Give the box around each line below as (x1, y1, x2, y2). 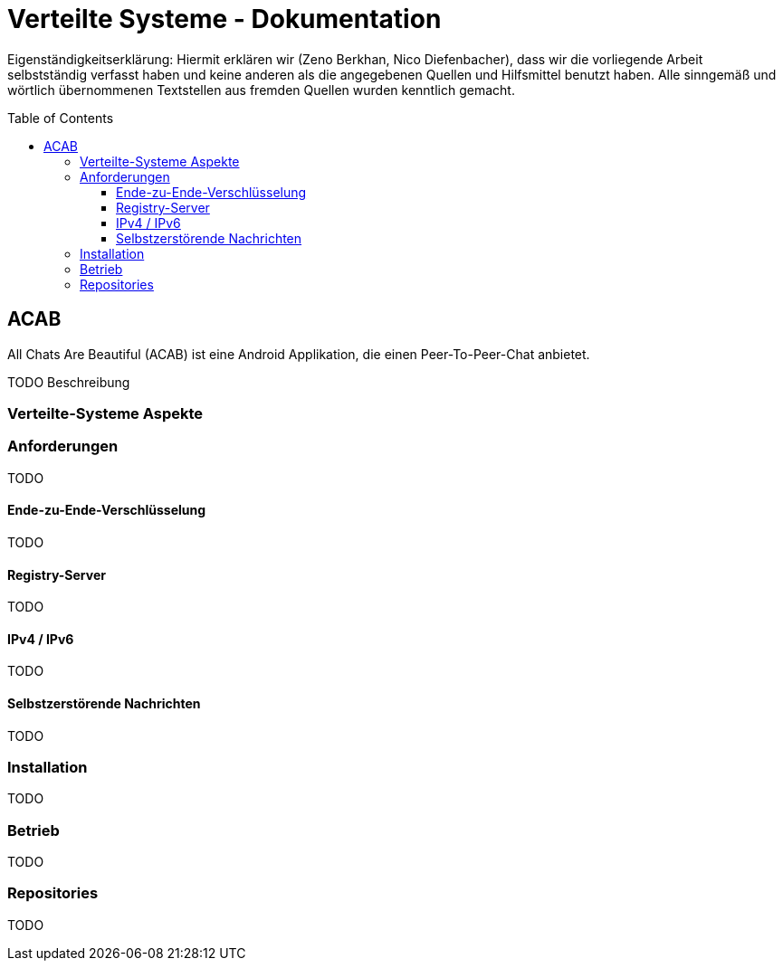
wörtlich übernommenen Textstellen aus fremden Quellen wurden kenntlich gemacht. (7, 81, 515, 98)
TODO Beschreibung (7, 374, 130, 390)
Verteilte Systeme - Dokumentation (7, 4, 442, 34)
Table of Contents (7, 109, 114, 126)
